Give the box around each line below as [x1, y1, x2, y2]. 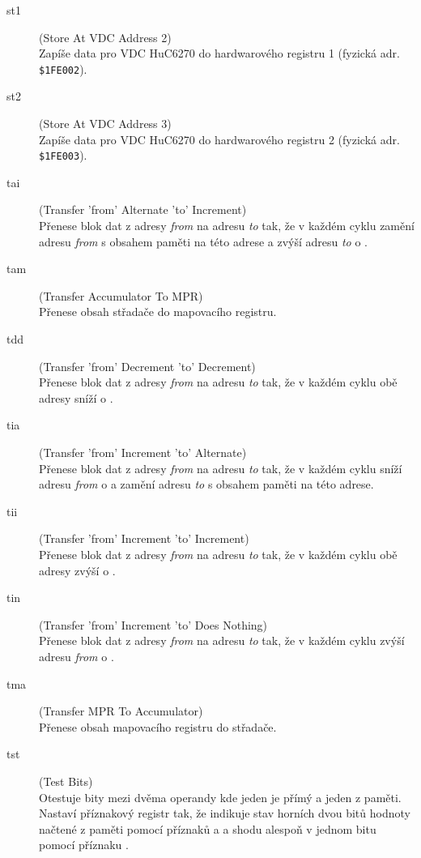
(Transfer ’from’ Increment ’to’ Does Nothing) [39, 616, 268, 633]
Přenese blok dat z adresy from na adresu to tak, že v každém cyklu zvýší [39, 632, 405, 649]
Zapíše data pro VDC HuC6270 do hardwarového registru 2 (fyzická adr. [39, 130, 400, 147]
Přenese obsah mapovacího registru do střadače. [39, 718, 277, 735]
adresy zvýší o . [39, 561, 116, 578]
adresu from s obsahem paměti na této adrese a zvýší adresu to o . [39, 233, 368, 250]
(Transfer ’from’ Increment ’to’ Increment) [39, 530, 249, 547]
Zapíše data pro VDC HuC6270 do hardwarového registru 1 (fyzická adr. [39, 45, 400, 62]
